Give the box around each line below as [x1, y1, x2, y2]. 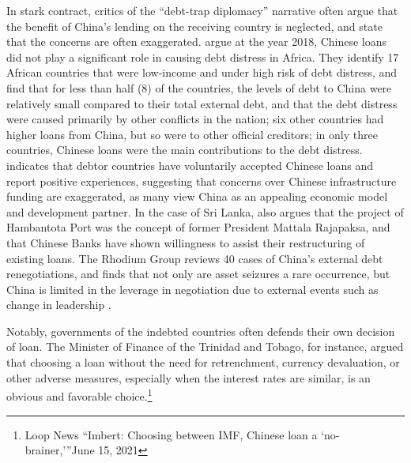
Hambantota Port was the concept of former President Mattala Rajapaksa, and [6, 219, 390, 235]
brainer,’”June [25, 442, 95, 458]
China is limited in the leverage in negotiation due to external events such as [6, 280, 379, 297]
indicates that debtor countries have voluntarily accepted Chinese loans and [6, 156, 373, 173]
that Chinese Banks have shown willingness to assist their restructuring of [6, 234, 365, 250]
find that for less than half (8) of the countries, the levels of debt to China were [6, 79, 392, 96]
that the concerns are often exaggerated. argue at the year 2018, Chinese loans [6, 33, 387, 50]
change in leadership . [6, 296, 111, 313]
